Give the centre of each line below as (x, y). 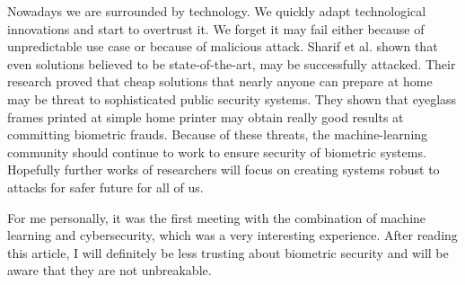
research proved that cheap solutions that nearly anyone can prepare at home (220, 81)
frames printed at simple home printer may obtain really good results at (206, 116)
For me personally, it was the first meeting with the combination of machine (217, 217)
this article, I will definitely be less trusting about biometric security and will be (228, 252)
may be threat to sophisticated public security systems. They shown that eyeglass (232, 98)
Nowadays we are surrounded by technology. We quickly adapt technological (217, 11)
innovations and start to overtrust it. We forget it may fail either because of (216, 28)
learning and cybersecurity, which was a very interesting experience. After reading (232, 235)
